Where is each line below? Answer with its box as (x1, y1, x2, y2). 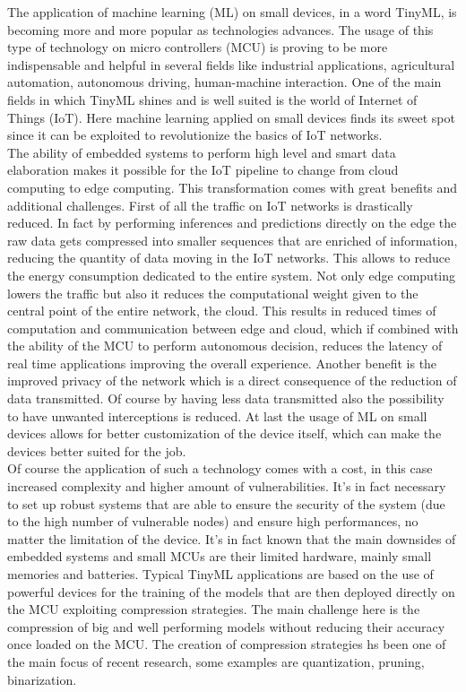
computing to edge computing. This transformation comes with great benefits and (7, 177, 458, 196)
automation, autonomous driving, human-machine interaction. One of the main (7, 73, 442, 91)
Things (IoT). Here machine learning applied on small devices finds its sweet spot (7, 108, 455, 126)
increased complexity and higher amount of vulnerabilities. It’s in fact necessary (7, 477, 446, 496)
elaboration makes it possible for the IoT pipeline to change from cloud (7, 160, 399, 179)
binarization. (7, 670, 77, 688)
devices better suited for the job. (7, 441, 186, 460)
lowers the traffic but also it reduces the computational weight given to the (7, 283, 419, 302)
